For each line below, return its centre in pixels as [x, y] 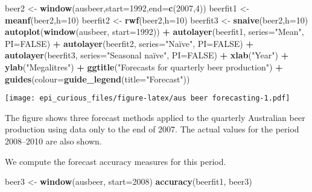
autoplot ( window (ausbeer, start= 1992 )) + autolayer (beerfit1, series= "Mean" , [154, 32]
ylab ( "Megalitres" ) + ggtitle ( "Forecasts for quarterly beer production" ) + [144, 67]
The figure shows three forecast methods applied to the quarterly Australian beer [155, 117]
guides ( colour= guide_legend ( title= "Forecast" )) [97, 79]
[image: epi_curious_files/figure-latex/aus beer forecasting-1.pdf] [148, 98]
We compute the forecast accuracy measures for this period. [116, 161]
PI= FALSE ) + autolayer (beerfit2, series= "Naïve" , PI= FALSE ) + [129, 43]
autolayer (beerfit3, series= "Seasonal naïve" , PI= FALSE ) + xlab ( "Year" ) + [147, 55]
